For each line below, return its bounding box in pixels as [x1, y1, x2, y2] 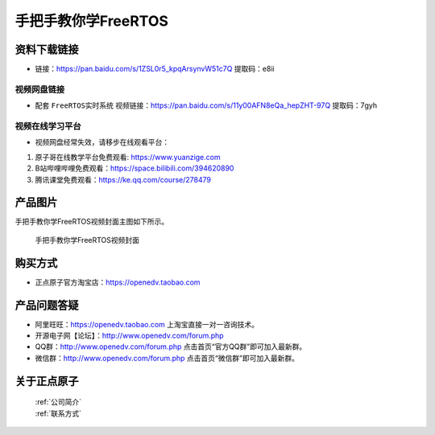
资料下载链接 [14, 43, 79, 56]
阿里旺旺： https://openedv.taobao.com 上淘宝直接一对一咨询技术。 [35, 319, 259, 329]
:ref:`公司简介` [35, 397, 82, 407]
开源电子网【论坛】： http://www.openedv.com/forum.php [35, 330, 225, 341]
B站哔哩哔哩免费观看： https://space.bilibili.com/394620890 [35, 163, 234, 173]
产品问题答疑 [14, 298, 79, 312]
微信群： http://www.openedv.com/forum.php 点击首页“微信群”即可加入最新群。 [35, 353, 300, 363]
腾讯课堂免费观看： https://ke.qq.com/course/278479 [35, 174, 211, 184]
